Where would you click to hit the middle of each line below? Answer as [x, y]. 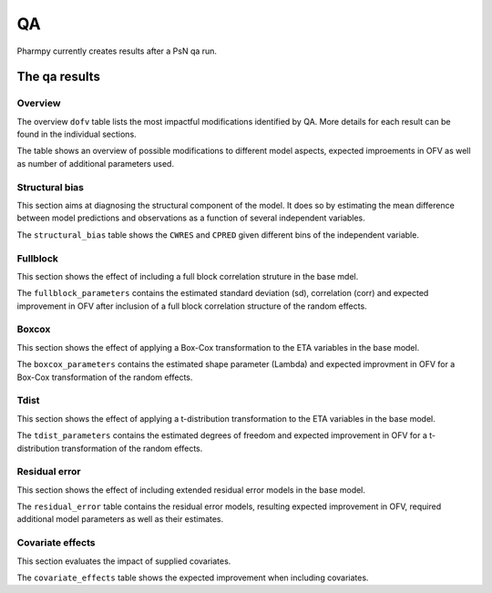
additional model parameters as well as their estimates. [120, 519]
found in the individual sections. [77, 134]
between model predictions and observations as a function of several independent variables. [191, 218]
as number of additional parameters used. [96, 163]
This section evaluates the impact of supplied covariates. [124, 561]
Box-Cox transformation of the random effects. [105, 377]
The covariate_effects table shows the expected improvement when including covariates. [193, 578]
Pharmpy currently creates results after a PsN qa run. [117, 51]
